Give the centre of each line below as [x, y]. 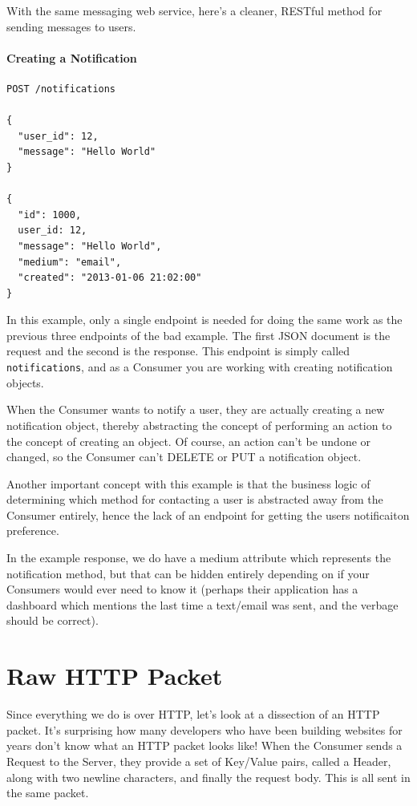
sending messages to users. [71, 26]
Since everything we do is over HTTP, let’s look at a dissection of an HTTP [193, 714]
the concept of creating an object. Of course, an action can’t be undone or [189, 441]
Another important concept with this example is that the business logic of [188, 483]
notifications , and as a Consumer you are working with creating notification [200, 367]
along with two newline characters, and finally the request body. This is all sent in [208, 777]
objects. [25, 382]
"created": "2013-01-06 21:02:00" [110, 278]
